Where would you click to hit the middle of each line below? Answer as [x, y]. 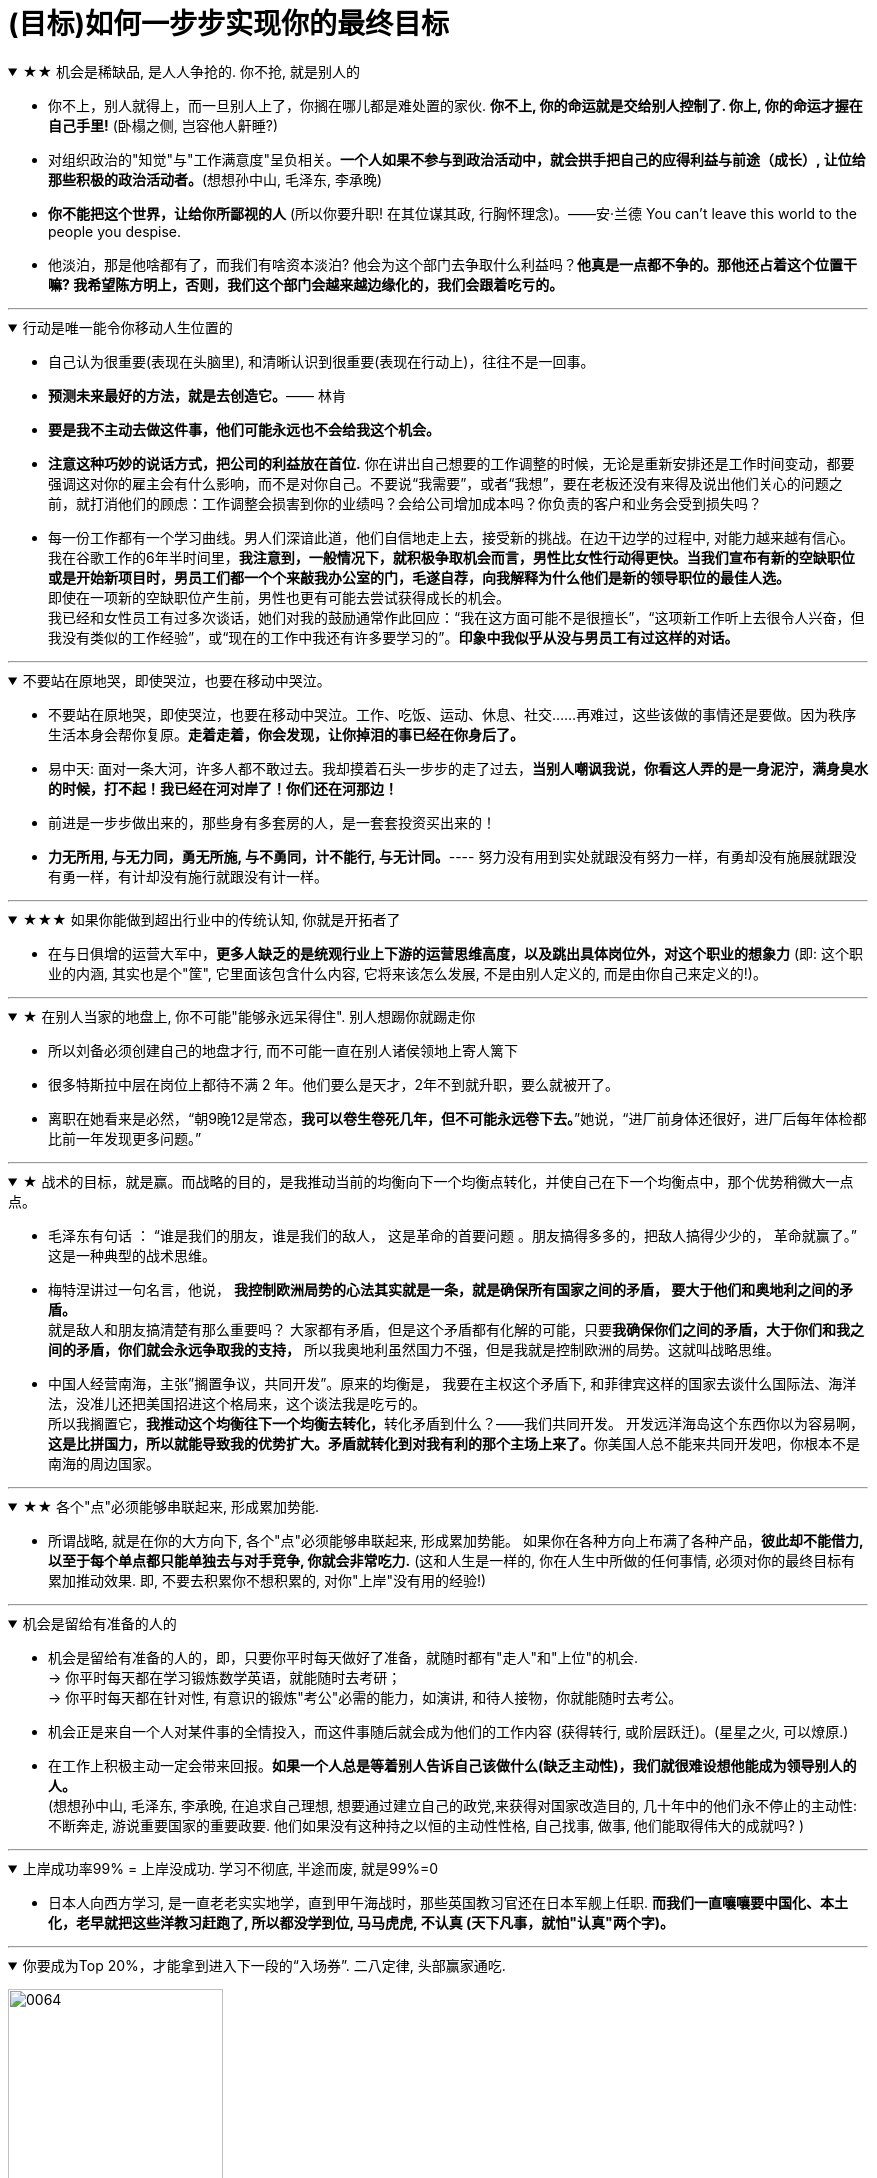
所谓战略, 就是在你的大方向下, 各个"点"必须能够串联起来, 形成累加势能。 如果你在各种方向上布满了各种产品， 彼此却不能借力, [456, 1540]
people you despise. [115, 231]
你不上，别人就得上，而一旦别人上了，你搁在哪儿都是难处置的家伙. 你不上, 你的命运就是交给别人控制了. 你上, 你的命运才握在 [455, 105]
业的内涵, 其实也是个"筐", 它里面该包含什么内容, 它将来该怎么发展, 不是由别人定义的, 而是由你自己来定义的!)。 [407, 973]
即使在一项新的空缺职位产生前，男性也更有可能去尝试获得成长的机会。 [279, 597]
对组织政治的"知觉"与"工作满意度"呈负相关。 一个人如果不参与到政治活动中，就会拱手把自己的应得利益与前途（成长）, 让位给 [457, 159]
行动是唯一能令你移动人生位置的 [127, 327]
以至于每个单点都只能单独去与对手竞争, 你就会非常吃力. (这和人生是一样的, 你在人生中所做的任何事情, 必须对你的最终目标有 [452, 1560]
